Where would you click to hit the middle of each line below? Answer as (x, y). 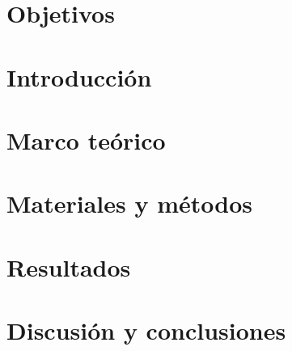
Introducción (79, 76)
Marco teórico (86, 140)
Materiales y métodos (129, 203)
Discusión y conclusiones (146, 330)
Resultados (69, 266)
